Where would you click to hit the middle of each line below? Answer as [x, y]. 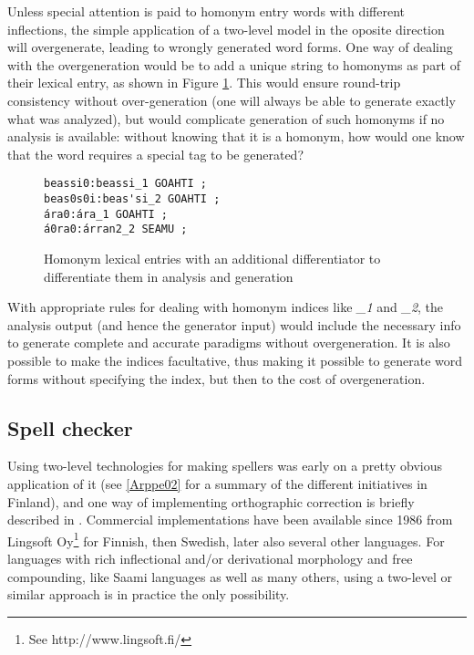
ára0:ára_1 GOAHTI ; [106, 214]
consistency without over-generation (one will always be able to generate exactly [232, 100]
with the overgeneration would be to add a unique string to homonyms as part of [234, 64]
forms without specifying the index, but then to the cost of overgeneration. [216, 378]
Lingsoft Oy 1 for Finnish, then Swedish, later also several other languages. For [226, 539]
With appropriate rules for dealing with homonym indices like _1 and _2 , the [226, 307]
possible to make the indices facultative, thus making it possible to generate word [235, 360]
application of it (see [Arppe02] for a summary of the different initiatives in [217, 483]
